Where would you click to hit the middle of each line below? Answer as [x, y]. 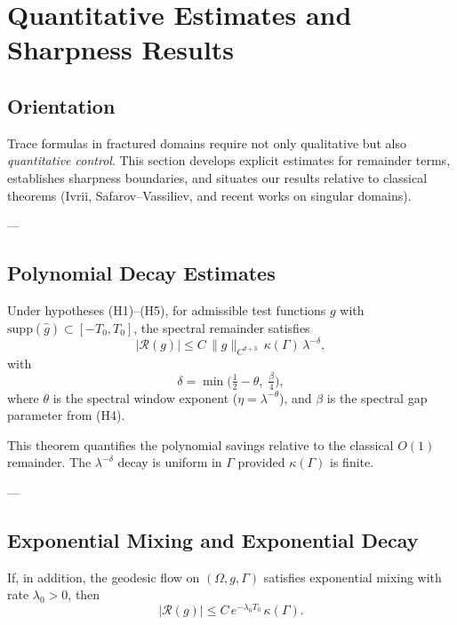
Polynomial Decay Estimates [141, 273]
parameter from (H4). [66, 415]
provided [261, 462]
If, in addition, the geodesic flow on [104, 577]
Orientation [61, 105]
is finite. [352, 462]
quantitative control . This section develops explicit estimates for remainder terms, [229, 160]
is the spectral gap [377, 397]
